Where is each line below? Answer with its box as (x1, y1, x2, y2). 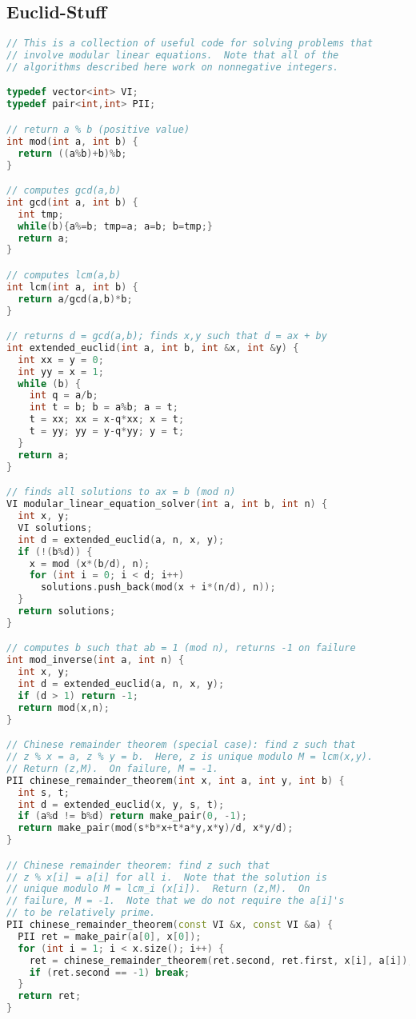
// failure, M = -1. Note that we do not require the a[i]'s (6, 895, 345, 907)
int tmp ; (18, 208, 64, 220)
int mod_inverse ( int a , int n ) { (6, 654, 185, 666)
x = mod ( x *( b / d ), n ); (29, 557, 150, 569)
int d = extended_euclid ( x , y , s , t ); (18, 798, 225, 810)
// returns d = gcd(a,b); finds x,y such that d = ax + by (6, 330, 327, 342)
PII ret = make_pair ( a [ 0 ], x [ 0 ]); (18, 930, 202, 942)
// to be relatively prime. (6, 907, 156, 919)
